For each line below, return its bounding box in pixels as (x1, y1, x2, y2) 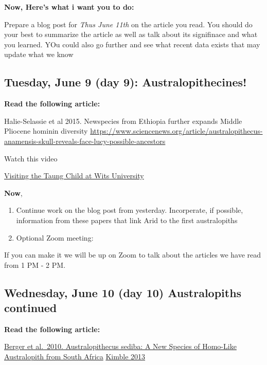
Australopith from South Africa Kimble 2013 (4, 351, 146, 362)
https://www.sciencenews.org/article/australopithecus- (90, 125, 263, 136)
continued (4, 300, 57, 316)
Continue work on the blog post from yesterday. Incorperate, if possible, (16, 205, 243, 215)
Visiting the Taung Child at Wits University (4, 170, 144, 181)
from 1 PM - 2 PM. (4, 259, 66, 270)
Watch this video (4, 153, 58, 163)
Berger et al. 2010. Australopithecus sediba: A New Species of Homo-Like (4, 341, 237, 352)
